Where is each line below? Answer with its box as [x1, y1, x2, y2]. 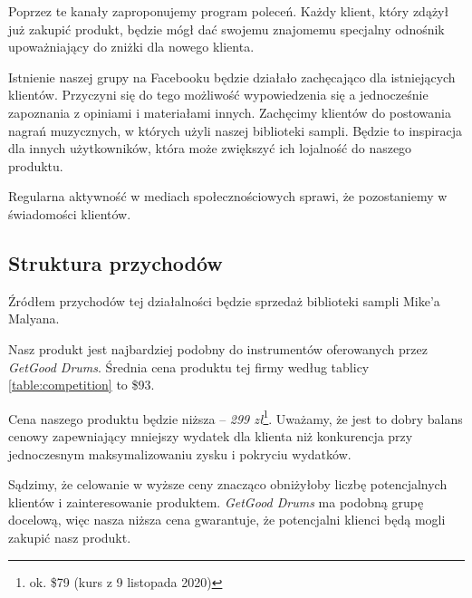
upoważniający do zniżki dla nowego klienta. [8, 37, 255, 56]
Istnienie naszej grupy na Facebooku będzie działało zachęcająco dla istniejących [8, 67, 456, 86]
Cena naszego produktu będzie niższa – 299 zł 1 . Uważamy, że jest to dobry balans [8, 406, 463, 428]
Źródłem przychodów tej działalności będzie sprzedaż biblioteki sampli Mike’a [8, 291, 440, 310]
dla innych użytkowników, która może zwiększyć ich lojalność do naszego [8, 139, 412, 158]
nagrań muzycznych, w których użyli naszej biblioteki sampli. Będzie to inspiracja [8, 121, 463, 140]
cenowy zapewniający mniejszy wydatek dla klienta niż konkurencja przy [8, 426, 413, 445]
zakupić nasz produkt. [8, 527, 131, 546]
